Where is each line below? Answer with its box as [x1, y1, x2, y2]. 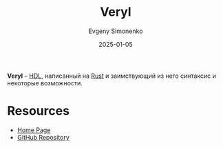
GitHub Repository [17, 133, 70, 141]
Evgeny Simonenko [88, 27, 143, 35]
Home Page [17, 125, 51, 134]
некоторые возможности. [7, 78, 83, 87]
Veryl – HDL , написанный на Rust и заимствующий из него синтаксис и [7, 72, 217, 80]
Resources [7, 103, 70, 119]
